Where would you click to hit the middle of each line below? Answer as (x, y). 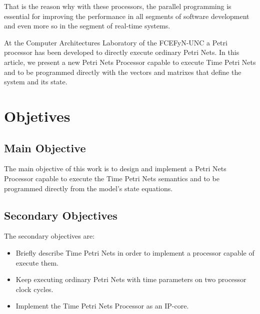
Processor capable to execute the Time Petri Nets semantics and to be (112, 178)
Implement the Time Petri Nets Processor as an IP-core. (102, 306)
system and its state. (36, 82)
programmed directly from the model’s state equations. (88, 188)
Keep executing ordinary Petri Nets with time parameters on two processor (131, 279)
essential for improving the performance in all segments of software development (127, 16)
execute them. (37, 262)
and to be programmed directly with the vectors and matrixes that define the (123, 72)
